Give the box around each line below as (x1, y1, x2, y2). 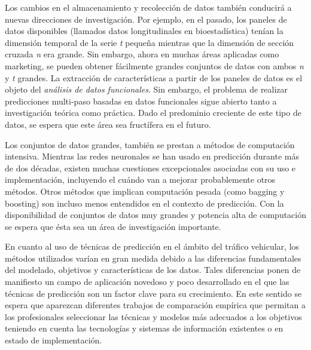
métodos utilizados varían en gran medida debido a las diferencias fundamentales (5, 251, 301, 264)
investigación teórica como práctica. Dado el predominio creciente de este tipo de (5, 106, 301, 119)
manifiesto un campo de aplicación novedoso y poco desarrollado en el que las (5, 275, 289, 288)
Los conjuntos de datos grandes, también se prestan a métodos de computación (5, 138, 295, 151)
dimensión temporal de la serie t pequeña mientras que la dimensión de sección (5, 36, 294, 48)
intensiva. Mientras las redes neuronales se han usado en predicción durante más (5, 150, 299, 162)
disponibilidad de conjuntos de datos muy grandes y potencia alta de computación (5, 208, 306, 221)
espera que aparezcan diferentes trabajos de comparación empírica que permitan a (5, 299, 306, 311)
